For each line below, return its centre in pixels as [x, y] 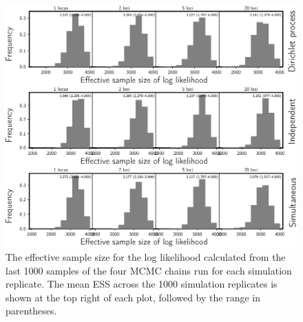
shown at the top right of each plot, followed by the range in [133, 297]
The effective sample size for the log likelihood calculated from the [146, 256]
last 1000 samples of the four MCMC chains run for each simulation [149, 270]
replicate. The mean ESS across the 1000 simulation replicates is [142, 284]
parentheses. [31, 311]
